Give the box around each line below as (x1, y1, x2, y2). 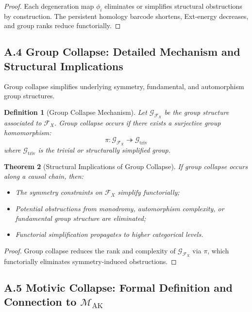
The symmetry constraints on (15, 187, 102, 197)
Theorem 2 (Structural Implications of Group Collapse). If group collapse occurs (4, 161, 248, 172)
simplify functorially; (118, 187, 180, 197)
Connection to (4, 294, 77, 309)
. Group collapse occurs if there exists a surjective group (54, 117, 221, 127)
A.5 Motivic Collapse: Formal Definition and (4, 280, 233, 295)
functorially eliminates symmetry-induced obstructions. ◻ (4, 256, 177, 266)
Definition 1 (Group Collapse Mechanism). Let (4, 107, 147, 117)
